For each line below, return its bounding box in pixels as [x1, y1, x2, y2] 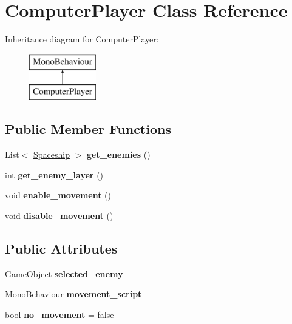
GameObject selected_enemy [5, 267, 123, 280]
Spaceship [33, 148, 70, 161]
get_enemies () [86, 148, 151, 161]
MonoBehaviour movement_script [5, 288, 142, 300]
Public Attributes [5, 238, 118, 257]
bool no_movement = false [5, 308, 114, 320]
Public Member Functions [5, 120, 171, 138]
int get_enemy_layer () [5, 168, 104, 181]
